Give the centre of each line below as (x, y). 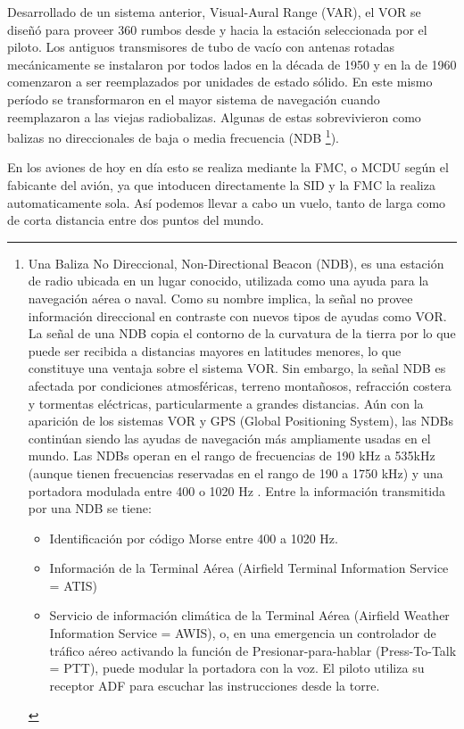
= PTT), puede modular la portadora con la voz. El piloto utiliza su (237, 668)
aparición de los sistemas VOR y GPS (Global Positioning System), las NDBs (241, 421)
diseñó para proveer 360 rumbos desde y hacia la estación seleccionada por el (217, 29)
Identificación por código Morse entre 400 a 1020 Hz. (194, 538)
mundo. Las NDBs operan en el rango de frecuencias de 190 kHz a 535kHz (232, 456)
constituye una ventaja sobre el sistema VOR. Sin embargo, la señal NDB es (237, 368)
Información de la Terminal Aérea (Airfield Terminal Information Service (249, 568)
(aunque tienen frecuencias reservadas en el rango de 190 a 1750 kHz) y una (236, 472)
